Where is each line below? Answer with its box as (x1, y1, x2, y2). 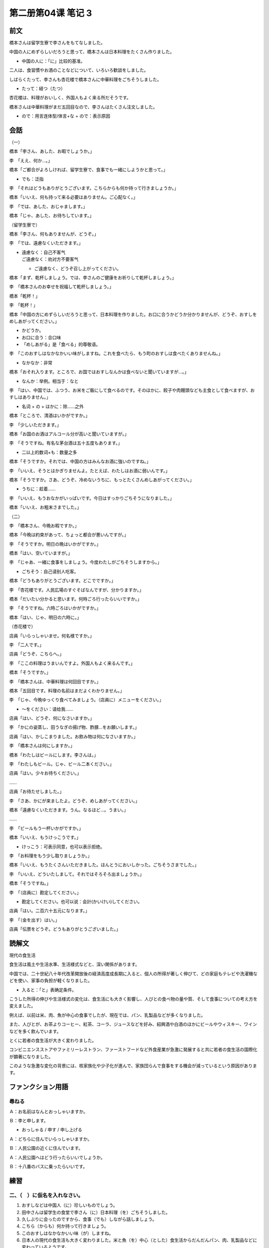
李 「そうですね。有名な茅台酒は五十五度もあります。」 (9, 440, 123, 446)
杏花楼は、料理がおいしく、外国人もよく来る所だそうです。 (9, 95, 132, 101)
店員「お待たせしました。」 (9, 789, 64, 795)
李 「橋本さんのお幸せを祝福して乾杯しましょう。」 (9, 284, 114, 290)
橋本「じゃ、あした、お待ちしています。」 (9, 213, 94, 219)
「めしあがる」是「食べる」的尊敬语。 (21, 341, 101, 347)
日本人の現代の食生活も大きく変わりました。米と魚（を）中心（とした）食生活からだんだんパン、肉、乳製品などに (21, 1237, 258, 1243)
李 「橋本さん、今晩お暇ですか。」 (9, 522, 79, 529)
